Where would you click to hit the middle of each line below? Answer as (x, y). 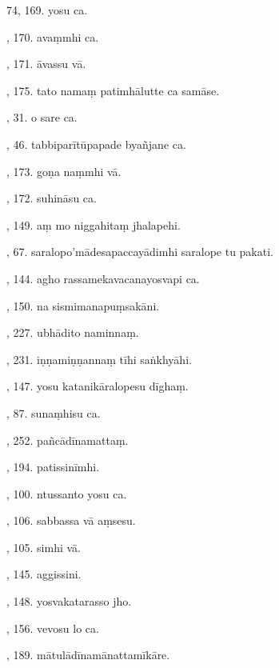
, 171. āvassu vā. (46, 64)
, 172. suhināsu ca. (52, 198)
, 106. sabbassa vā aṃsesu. (71, 520)
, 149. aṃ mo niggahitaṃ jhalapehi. (94, 224)
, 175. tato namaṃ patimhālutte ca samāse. (113, 90)
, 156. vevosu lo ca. (53, 628)
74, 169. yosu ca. (47, 10)
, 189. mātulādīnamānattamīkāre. (88, 655)
